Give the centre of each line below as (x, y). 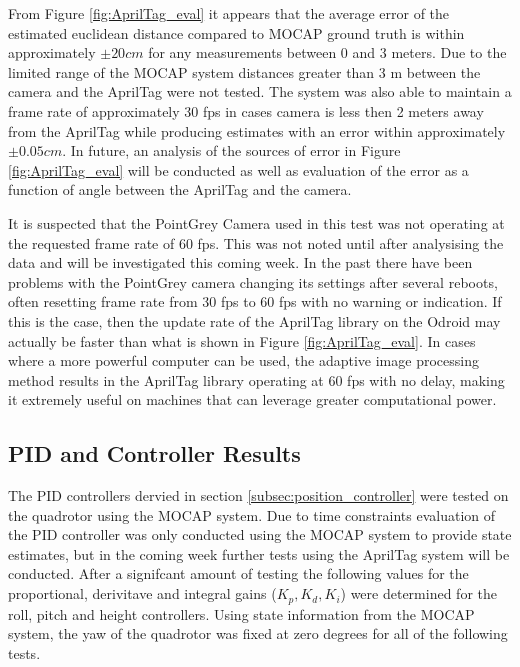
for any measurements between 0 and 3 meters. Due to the (327, 52)
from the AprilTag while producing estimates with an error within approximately (257, 130)
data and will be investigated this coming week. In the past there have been (240, 262)
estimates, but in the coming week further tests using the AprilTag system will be (259, 553)
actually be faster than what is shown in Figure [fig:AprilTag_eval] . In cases (242, 340)
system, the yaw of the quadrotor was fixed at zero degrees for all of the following (258, 633)
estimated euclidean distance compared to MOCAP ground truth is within (236, 32)
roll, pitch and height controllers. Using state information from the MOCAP (241, 613)
